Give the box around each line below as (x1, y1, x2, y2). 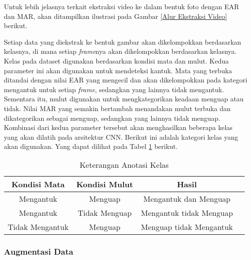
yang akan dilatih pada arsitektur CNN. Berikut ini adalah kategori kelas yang (4, 131, 238, 142)
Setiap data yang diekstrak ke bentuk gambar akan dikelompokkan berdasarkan (4, 36, 241, 47)
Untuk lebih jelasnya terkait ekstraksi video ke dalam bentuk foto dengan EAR (4, 1, 239, 11)
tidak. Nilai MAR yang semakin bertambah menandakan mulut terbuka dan (4, 103, 231, 113)
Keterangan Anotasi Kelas (79, 159, 169, 170)
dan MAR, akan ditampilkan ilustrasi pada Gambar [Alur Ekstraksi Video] (4, 11, 227, 21)
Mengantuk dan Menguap (143, 193, 231, 204)
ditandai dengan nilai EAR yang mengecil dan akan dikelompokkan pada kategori (4, 75, 248, 85)
